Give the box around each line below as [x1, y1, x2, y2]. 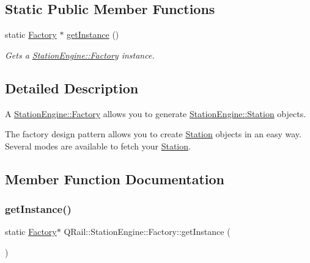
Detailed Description [5, 78, 139, 97]
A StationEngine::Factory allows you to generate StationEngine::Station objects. [5, 107, 306, 120]
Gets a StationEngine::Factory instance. [5, 48, 155, 61]
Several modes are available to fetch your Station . [5, 139, 191, 152]
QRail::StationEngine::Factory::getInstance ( [64, 225, 231, 238]
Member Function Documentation [5, 169, 225, 188]
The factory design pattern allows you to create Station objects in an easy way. [5, 128, 301, 140]
